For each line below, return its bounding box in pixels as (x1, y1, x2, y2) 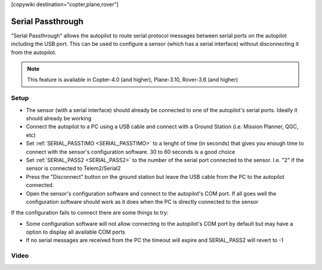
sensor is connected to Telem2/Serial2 (26, 165, 121, 172)
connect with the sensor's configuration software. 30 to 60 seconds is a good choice (26, 148, 236, 155)
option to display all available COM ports (26, 228, 125, 235)
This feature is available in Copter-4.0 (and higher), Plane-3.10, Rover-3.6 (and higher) (27, 76, 239, 83)
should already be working (26, 115, 92, 122)
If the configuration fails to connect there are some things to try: (11, 209, 169, 216)
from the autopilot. (11, 48, 57, 56)
